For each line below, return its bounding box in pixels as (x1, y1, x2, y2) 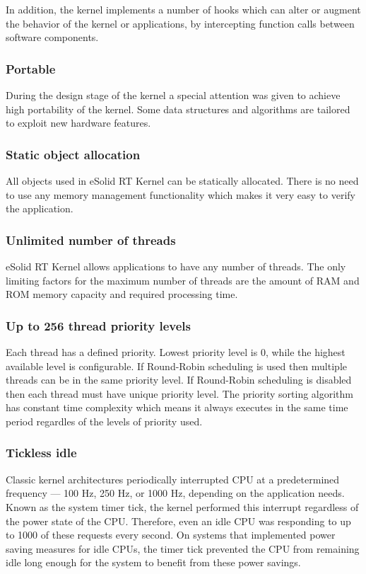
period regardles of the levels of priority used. (6, 413, 203, 428)
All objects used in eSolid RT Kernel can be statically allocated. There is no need (6, 173, 359, 188)
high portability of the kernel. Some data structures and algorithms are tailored (6, 101, 350, 116)
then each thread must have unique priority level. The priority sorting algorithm (6, 386, 354, 401)
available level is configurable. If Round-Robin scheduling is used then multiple (6, 358, 347, 373)
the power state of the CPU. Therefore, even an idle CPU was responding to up (6, 513, 351, 528)
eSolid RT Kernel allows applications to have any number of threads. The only (6, 259, 346, 273)
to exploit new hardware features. (6, 115, 151, 130)
